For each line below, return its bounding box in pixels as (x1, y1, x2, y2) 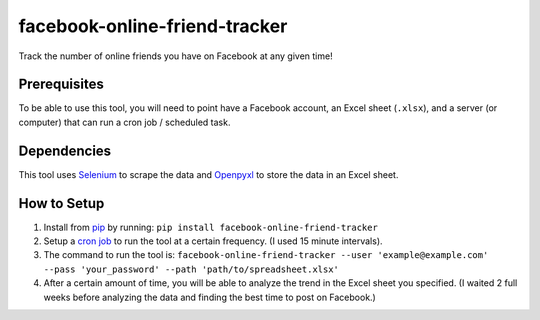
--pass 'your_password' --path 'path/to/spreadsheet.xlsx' (43, 263, 340, 275)
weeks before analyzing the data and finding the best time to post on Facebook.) (43, 291, 377, 303)
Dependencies (18, 142, 112, 159)
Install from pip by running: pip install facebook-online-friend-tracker (43, 221, 379, 233)
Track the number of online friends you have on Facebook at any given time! (18, 50, 334, 62)
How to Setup (18, 195, 105, 212)
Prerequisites (18, 76, 104, 93)
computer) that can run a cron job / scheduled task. (18, 116, 231, 128)
